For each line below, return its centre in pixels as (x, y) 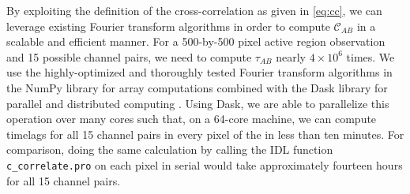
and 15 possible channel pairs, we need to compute (129, 56)
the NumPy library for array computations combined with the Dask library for (197, 87)
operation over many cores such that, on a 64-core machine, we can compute (192, 119)
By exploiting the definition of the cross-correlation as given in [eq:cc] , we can (194, 10)
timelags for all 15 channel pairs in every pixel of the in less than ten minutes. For (205, 134)
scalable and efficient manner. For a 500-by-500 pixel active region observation (196, 41)
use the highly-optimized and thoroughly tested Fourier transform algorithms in (199, 72)
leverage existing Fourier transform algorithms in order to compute (168, 26)
